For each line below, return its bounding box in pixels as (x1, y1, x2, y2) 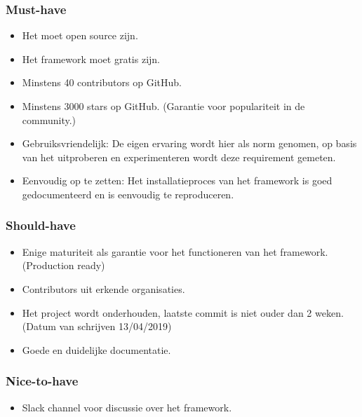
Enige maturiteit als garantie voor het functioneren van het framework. (22, 244, 328, 259)
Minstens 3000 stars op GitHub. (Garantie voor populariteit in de (22, 99, 305, 113)
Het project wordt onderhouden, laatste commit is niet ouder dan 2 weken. (22, 305, 344, 320)
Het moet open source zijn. (22, 28, 138, 43)
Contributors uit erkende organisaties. (22, 281, 185, 296)
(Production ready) (22, 258, 105, 273)
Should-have (6, 217, 76, 234)
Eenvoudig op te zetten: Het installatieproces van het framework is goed (22, 173, 333, 188)
